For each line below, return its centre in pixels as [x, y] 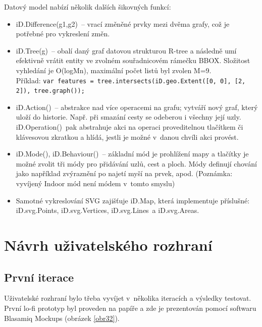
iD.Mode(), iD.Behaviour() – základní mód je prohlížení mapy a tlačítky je [132, 154]
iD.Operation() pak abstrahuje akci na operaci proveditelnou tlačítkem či [129, 127]
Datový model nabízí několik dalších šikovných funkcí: [88, 7]
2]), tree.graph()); [50, 91]
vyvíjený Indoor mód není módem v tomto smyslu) [95, 183]
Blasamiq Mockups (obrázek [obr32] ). [62, 318]
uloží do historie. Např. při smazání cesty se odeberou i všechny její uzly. [128, 117]
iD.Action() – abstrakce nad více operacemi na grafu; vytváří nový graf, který [137, 107]
